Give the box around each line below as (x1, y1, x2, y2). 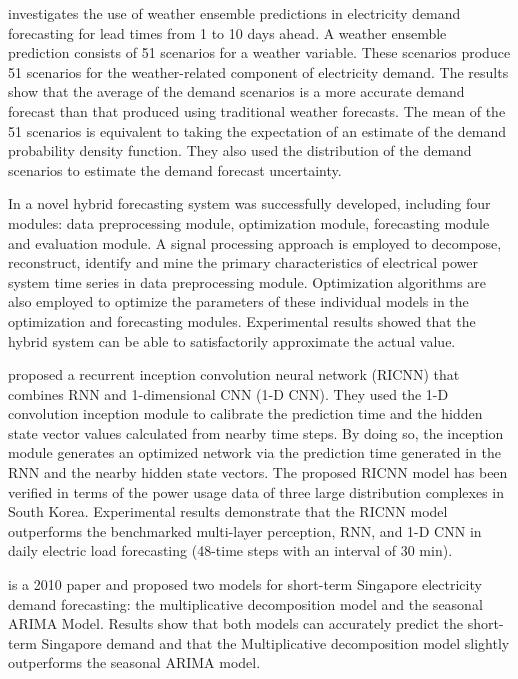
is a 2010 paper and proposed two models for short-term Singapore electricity (8, 574, 482, 595)
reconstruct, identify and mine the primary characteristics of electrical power (8, 252, 478, 273)
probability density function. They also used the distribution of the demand (8, 140, 472, 161)
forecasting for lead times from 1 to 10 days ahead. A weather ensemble (8, 22, 447, 43)
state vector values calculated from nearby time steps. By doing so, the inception (8, 422, 504, 443)
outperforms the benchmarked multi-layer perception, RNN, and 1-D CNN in (8, 520, 482, 541)
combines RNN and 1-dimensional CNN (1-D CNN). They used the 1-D (8, 383, 449, 404)
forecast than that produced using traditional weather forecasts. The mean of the (8, 100, 506, 121)
